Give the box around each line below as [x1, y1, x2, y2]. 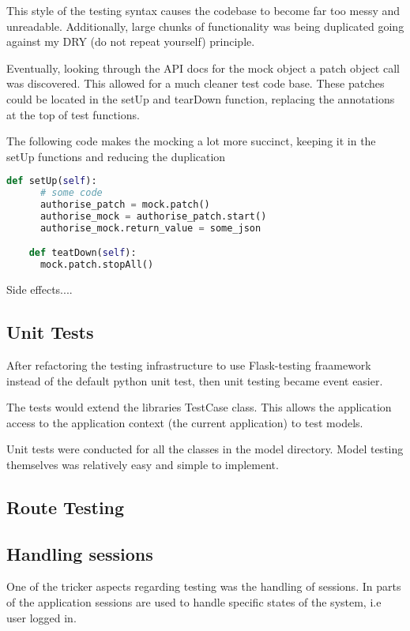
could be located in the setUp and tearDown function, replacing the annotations [6, 90, 395, 107]
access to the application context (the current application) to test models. [6, 414, 363, 430]
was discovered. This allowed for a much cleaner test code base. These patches [6, 75, 385, 92]
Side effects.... [6, 281, 73, 298]
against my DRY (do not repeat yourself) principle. [6, 33, 255, 50]
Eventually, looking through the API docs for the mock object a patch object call [6, 59, 400, 76]
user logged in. [6, 609, 77, 625]
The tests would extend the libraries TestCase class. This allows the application [6, 399, 392, 415]
